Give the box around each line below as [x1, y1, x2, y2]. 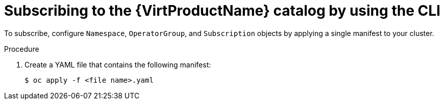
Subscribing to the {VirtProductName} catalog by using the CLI [4, 2, 440, 19]
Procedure [4, 44, 39, 53]
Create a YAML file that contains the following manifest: [24, 60, 211, 69]
